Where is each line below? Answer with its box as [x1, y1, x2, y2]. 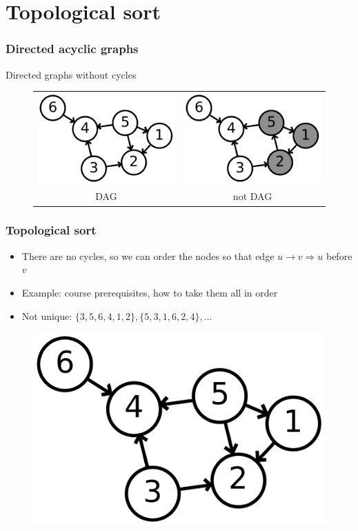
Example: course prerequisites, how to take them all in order [21, 285, 278, 299]
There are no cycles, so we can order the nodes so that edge [21, 248, 275, 263]
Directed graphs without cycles [6, 67, 137, 81]
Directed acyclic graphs [6, 40, 139, 57]
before [326, 248, 352, 263]
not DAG [232, 189, 272, 203]
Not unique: [21, 308, 72, 323]
